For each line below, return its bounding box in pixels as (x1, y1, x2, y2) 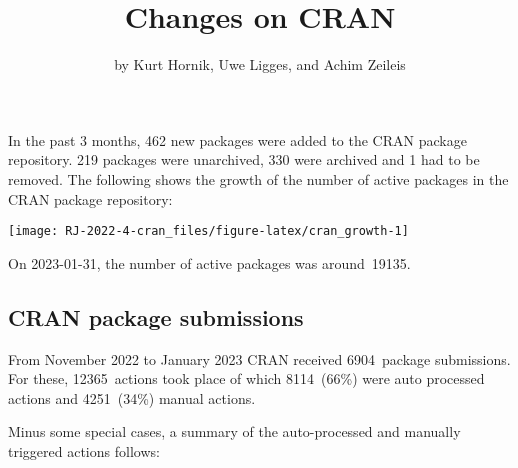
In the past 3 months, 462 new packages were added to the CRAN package (8, 129, 467, 150)
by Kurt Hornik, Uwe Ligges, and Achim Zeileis (114, 54, 406, 75)
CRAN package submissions (8, 301, 304, 332)
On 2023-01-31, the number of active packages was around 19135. (8, 252, 411, 273)
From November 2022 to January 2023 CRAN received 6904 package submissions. (8, 348, 511, 369)
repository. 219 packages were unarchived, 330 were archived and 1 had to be (8, 149, 480, 170)
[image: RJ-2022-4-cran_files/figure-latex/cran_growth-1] (8, 224, 409, 239)
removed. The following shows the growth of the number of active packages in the (8, 168, 509, 189)
